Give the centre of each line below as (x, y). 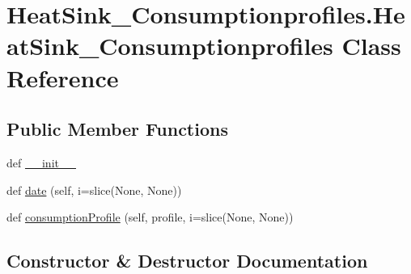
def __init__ (41, 162)
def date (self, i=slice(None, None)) (94, 190)
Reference (63, 77)
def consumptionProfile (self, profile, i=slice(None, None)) (150, 217)
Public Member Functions (117, 129)
